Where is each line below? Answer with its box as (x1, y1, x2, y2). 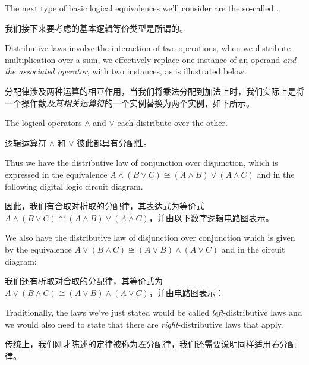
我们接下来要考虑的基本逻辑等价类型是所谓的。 (5, 21, 188, 34)
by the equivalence (5, 243, 72, 255)
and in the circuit (221, 243, 285, 255)
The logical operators (5, 117, 82, 129)
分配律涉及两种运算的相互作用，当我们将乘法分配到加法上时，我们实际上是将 (5, 84, 304, 97)
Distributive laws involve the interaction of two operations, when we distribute (5, 42, 291, 54)
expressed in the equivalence (5, 168, 108, 180)
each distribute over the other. (117, 117, 228, 129)
